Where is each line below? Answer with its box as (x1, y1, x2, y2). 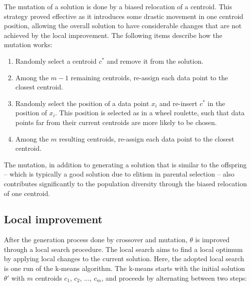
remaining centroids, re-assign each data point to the (71, 72, 228, 82)
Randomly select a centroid (15, 55, 97, 66)
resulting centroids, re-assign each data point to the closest (59, 133, 234, 143)
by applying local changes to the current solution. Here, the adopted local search (4, 253, 244, 264)
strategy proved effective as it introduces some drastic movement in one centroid (4, 11, 244, 21)
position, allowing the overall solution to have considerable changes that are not (4, 20, 242, 31)
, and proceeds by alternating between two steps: (101, 272, 247, 283)
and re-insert (159, 98, 197, 108)
